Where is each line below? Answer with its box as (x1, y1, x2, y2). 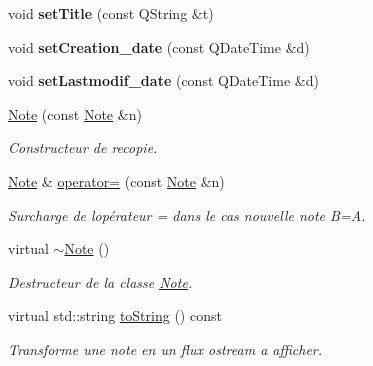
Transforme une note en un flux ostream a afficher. (8, 338, 323, 359)
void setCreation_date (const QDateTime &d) (8, 36, 310, 57)
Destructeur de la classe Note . (8, 271, 193, 292)
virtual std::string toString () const (8, 305, 222, 326)
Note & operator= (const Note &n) (8, 170, 225, 191)
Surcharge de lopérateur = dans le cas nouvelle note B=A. (8, 204, 366, 225)
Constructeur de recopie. (8, 137, 158, 158)
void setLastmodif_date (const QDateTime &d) (8, 70, 319, 91)
